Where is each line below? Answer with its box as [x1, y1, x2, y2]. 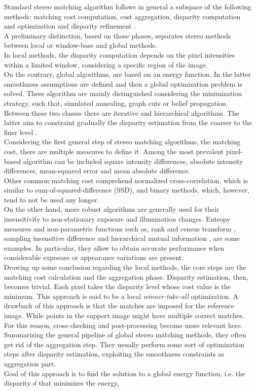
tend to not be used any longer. [4, 194, 99, 204]
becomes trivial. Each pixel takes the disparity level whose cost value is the [4, 281, 231, 292]
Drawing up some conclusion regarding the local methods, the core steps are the [4, 262, 246, 272]
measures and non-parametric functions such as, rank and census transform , [4, 223, 236, 233]
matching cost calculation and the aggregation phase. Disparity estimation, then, [4, 271, 249, 282]
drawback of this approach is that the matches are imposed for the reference [4, 300, 234, 311]
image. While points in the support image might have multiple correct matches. [4, 310, 245, 320]
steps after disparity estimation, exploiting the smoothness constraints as [4, 349, 224, 359]
